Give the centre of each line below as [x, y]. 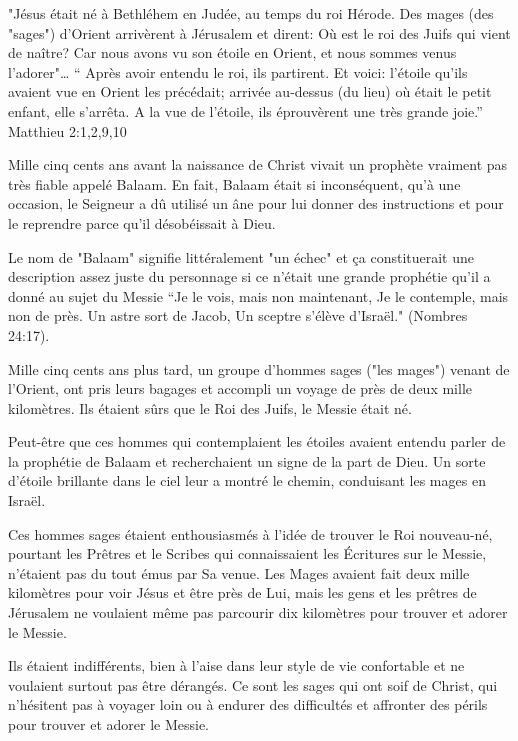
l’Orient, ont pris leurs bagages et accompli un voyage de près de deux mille [240, 388]
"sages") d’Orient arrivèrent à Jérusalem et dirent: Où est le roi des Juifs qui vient [259, 32]
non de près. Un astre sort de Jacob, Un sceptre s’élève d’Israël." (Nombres [238, 315]
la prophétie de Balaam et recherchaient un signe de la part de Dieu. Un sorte [247, 460]
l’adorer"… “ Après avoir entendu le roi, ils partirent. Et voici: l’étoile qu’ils [238, 71]
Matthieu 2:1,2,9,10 [67, 130]
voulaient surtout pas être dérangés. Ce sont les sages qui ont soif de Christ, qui [253, 684]
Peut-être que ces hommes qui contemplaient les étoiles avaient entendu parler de [257, 441]
